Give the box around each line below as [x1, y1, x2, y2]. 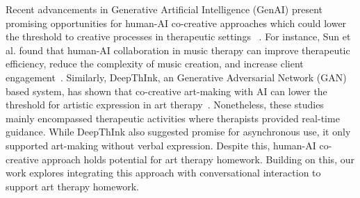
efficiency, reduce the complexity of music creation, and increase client [6, 56, 304, 71]
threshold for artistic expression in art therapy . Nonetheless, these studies [6, 97, 324, 112]
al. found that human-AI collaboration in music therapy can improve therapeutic [6, 42, 350, 57]
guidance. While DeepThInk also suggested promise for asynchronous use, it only [6, 124, 351, 139]
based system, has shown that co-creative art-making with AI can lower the [6, 83, 327, 98]
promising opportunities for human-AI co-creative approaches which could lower [6, 15, 347, 30]
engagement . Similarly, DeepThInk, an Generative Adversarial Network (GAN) [6, 69, 347, 84]
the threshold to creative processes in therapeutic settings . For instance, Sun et [6, 29, 351, 44]
